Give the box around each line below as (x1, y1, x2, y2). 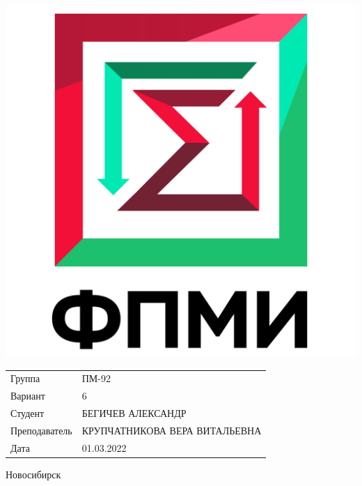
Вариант (10, 388, 45, 403)
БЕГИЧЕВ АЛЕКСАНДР (81, 406, 187, 420)
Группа (10, 371, 40, 386)
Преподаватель (10, 423, 72, 437)
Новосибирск (6, 466, 61, 481)
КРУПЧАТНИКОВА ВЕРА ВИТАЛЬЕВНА (81, 423, 262, 437)
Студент (10, 406, 45, 420)
